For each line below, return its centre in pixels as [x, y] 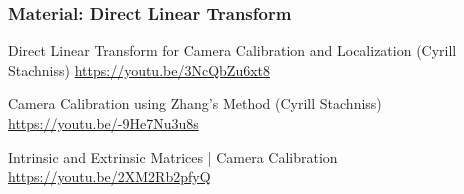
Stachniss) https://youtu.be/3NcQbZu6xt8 [139, 69]
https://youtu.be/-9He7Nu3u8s [103, 123]
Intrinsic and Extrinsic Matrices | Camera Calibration [173, 156]
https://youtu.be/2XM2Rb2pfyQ [109, 176]
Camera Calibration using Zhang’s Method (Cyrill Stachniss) [195, 103]
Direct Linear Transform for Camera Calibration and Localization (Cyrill [232, 50]
